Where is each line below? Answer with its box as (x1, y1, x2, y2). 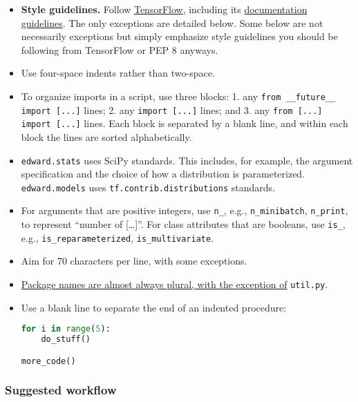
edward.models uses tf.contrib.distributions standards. (21, 180, 275, 194)
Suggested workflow (5, 381, 117, 399)
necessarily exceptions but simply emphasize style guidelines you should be (21, 29, 338, 44)
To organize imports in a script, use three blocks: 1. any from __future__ (21, 88, 336, 103)
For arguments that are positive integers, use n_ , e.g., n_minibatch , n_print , (21, 203, 348, 218)
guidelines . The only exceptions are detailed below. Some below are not (21, 15, 323, 30)
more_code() (21, 356, 76, 366)
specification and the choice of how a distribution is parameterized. (21, 166, 305, 181)
